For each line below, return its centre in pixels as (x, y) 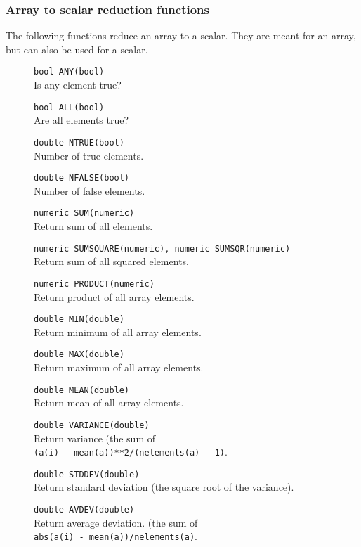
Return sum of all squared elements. (111, 261)
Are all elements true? (81, 120)
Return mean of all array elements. (109, 403)
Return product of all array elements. (114, 296)
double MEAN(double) (82, 390)
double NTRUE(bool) (79, 142)
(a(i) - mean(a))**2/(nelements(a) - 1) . (131, 452)
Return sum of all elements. (93, 226)
